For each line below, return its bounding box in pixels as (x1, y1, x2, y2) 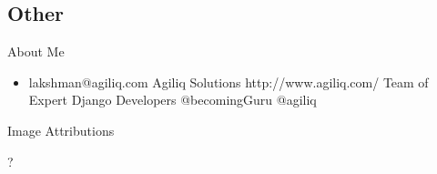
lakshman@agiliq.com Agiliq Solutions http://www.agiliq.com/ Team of (28, 72, 429, 91)
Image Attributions (7, 120, 115, 139)
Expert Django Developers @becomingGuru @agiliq (28, 90, 317, 109)
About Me (7, 42, 65, 61)
